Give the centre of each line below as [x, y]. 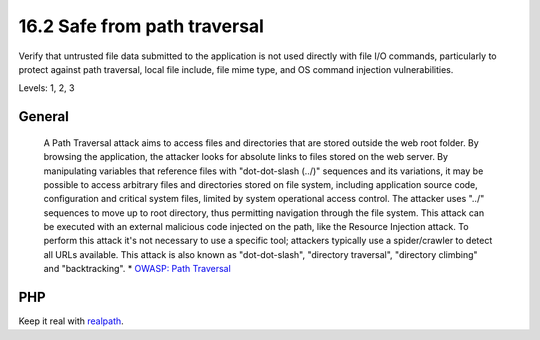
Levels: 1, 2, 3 [46, 88]
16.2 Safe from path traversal [141, 26]
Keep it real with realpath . [71, 321]
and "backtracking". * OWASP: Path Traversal [137, 269]
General [44, 116]
